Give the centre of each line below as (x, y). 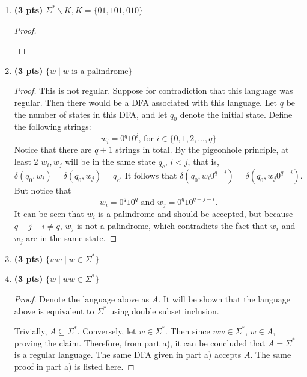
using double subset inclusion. (164, 311)
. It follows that (148, 175)
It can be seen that (49, 214)
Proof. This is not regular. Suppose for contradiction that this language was (153, 90)
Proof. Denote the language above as (81, 299)
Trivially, (31, 331)
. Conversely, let (107, 331)
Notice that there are (53, 149)
